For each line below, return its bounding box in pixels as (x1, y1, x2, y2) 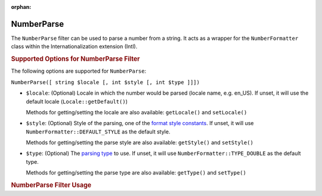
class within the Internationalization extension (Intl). (11, 43, 138, 50)
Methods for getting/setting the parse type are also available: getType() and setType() (26, 169, 247, 176)
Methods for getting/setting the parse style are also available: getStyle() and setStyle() (26, 139, 253, 146)
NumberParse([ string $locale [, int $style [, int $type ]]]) (11, 79, 200, 86)
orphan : (11, 4, 32, 10)
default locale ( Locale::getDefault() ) (26, 98, 128, 105)
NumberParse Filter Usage (11, 181, 92, 189)
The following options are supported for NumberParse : (11, 67, 147, 74)
